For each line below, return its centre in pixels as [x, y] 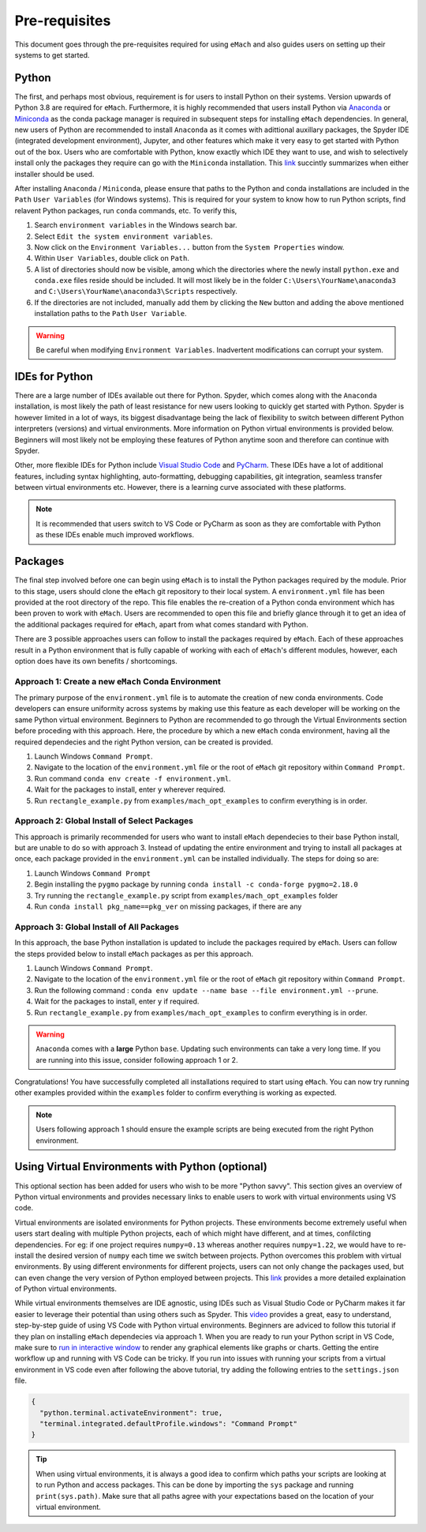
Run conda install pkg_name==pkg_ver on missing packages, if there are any [168, 907]
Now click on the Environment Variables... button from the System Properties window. [189, 247]
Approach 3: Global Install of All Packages [97, 927]
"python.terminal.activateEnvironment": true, [131, 1413]
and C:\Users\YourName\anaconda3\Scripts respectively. [136, 292]
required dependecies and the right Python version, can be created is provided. [144, 742]
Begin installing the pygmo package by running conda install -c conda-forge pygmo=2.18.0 [196, 884]
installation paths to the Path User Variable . [110, 314]
